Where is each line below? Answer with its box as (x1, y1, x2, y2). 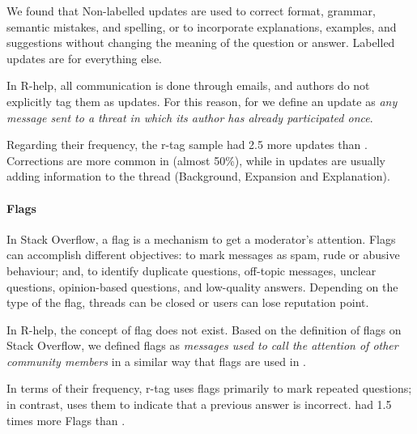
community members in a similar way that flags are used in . (6, 352, 306, 369)
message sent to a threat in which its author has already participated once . (6, 108, 373, 126)
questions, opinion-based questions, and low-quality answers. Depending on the (6, 278, 398, 295)
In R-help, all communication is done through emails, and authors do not (6, 77, 370, 94)
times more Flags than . (6, 411, 126, 428)
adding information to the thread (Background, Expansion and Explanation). (6, 168, 390, 185)
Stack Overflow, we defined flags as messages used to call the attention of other (6, 337, 398, 354)
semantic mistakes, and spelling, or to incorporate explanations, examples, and (6, 18, 397, 35)
